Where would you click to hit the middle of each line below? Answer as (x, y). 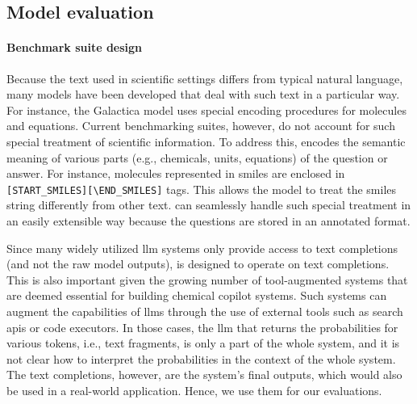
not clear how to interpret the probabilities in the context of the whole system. (201, 358)
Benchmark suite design (75, 47)
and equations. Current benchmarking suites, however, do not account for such (201, 126)
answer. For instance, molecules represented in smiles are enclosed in (176, 173)
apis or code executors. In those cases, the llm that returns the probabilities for (202, 327)
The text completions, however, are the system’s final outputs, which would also (204, 375)
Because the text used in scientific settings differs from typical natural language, (205, 78)
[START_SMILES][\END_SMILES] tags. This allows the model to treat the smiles (202, 189)
